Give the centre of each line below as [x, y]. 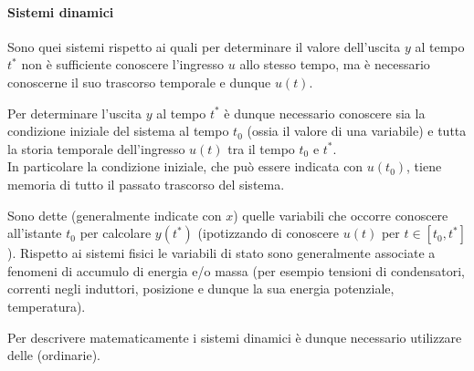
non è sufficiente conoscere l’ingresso [123, 64]
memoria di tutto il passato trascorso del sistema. [146, 184]
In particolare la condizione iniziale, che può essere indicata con [185, 166]
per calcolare [116, 233]
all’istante [35, 233]
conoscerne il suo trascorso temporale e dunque [139, 82]
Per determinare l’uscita [74, 113]
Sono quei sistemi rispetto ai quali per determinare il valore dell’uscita [204, 46]
